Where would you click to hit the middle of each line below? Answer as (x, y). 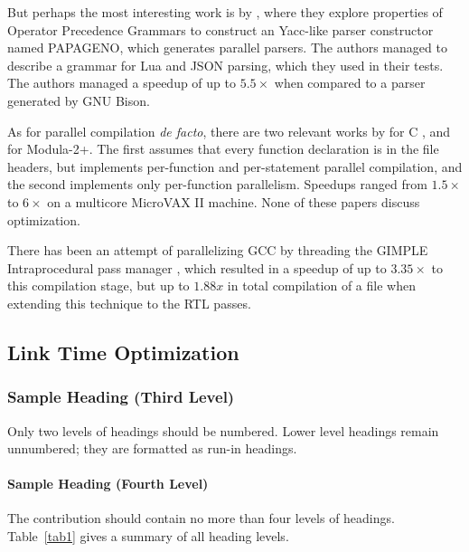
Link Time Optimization (123, 352)
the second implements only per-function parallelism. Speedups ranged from (217, 184)
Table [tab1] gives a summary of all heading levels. (148, 536)
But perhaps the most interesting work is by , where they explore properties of (225, 12)
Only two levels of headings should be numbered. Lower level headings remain (223, 430)
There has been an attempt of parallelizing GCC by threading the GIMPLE (218, 250)
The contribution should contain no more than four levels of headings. (201, 518)
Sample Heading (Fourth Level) (108, 484)
